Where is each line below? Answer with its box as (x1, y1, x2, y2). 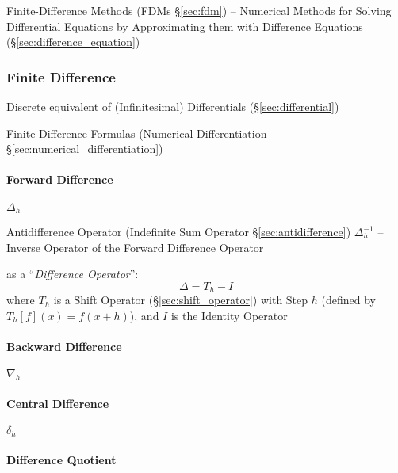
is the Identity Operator (170, 307, 288, 323)
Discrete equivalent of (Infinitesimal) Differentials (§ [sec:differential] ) (6, 98, 339, 114)
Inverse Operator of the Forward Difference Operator (6, 238, 264, 255)
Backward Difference (6, 338, 122, 355)
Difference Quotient (6, 451, 117, 467)
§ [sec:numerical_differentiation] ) (6, 140, 163, 157)
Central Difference (6, 395, 109, 411)
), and (129, 307, 159, 323)
